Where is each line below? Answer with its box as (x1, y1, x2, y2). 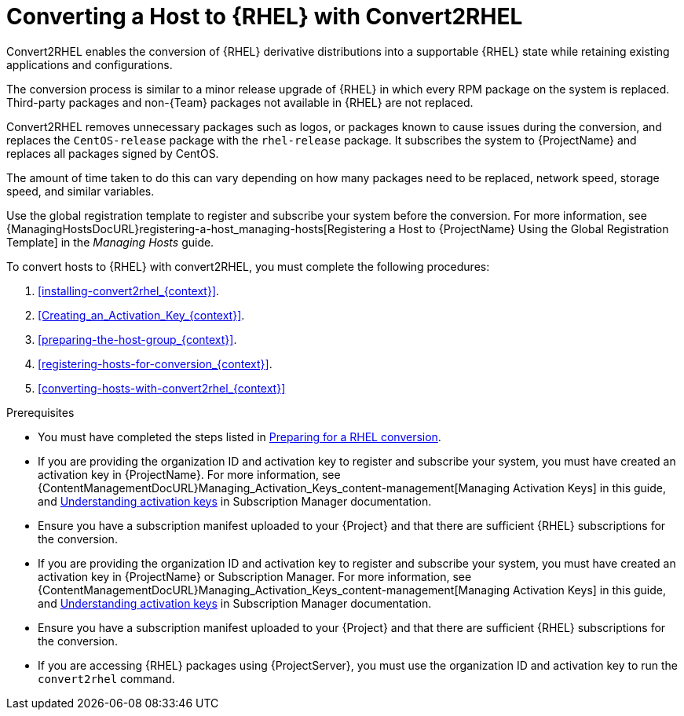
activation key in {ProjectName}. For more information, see (38, 467, 341, 481)
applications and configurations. (6, 57, 173, 71)
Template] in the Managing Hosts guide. (6, 235, 214, 249)
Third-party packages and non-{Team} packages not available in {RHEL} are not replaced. (6, 95, 474, 109)
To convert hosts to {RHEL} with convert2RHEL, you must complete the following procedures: (6, 259, 490, 273)
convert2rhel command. (38, 671, 175, 685)
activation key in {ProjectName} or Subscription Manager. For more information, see (38, 569, 472, 583)
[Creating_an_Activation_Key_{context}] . (38, 308, 245, 322)
